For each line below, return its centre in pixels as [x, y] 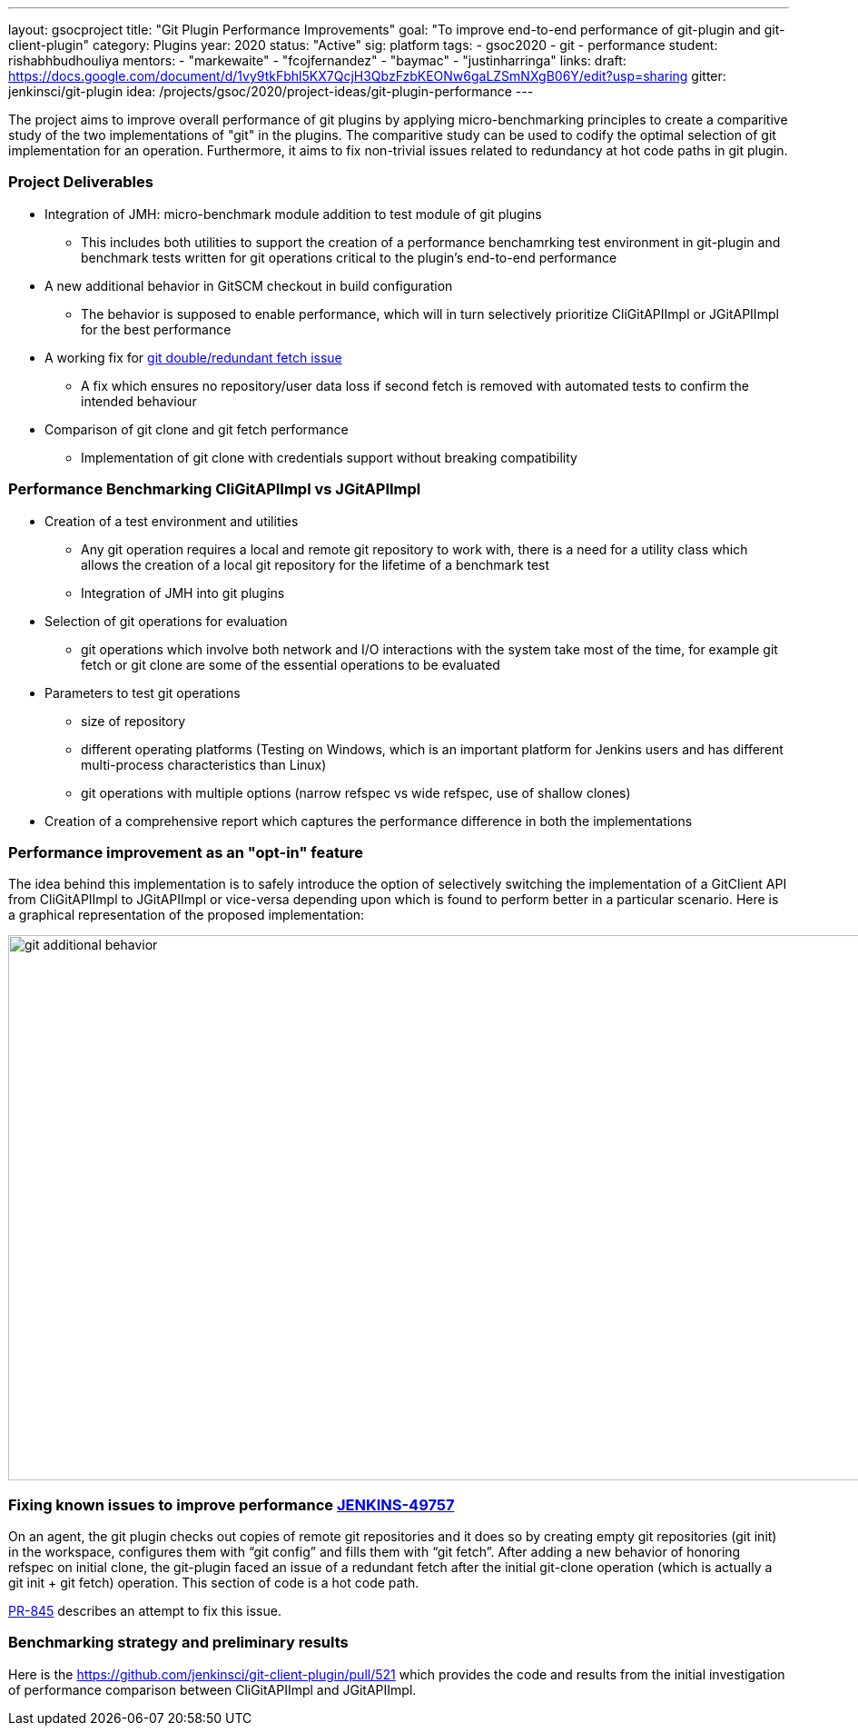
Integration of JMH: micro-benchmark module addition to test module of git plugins [293, 214]
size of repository [133, 721]
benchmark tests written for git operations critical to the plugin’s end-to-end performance [349, 257]
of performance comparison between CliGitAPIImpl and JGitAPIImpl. [212, 1689]
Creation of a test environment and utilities [172, 521]
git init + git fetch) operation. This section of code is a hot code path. [214, 1583]
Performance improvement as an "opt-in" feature [186, 852]
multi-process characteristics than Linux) [204, 764]
